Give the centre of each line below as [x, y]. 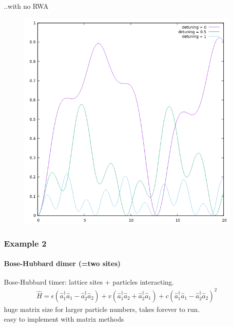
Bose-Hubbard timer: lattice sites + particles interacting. [89, 281]
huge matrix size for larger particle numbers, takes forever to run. [102, 309]
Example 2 [25, 243]
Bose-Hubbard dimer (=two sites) [62, 263]
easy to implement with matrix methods [64, 318]
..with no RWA [26, 6]
